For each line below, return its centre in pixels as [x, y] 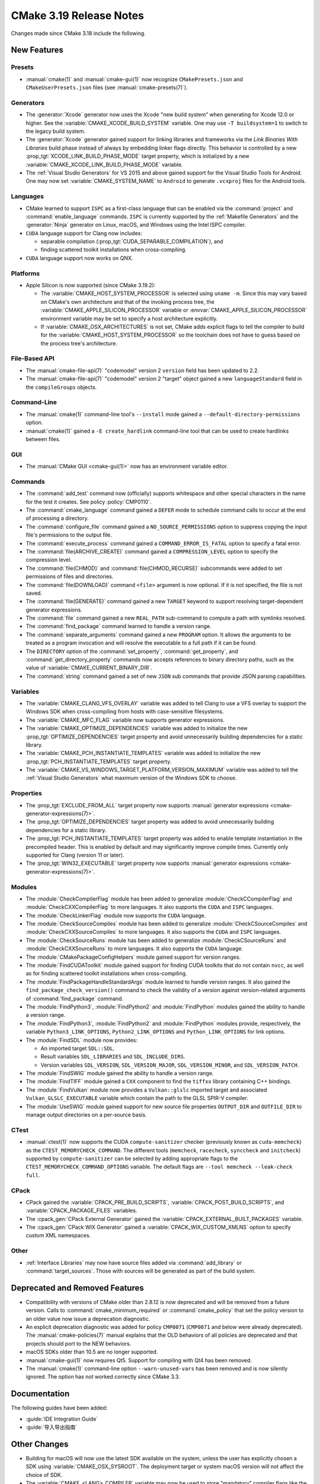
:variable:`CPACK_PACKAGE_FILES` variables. [81, 1210]
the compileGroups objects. [61, 387]
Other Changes [40, 1444]
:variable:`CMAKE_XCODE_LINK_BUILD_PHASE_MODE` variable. [104, 164]
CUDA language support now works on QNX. [79, 258]
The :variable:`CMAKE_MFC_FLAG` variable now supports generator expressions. [125, 720]
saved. [34, 593]
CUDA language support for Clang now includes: [84, 233]
